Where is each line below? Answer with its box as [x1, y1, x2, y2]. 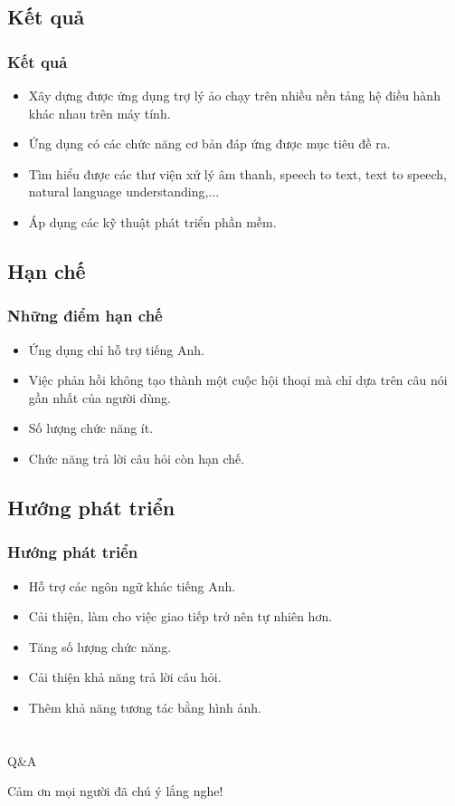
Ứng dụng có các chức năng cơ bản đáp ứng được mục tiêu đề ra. [28, 134, 391, 153]
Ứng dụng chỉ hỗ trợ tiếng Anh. [28, 340, 204, 359]
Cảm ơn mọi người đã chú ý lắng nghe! [7, 782, 223, 801]
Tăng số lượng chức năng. [28, 637, 172, 656]
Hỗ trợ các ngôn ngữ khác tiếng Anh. [28, 576, 236, 595]
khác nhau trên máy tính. [28, 103, 171, 122]
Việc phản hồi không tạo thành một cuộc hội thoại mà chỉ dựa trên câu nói [28, 370, 448, 389]
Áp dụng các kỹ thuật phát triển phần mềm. [28, 212, 277, 231]
